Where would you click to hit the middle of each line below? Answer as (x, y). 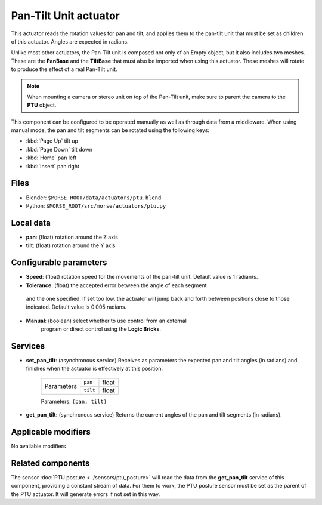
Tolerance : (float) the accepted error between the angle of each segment (116, 285)
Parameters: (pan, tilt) (74, 401)
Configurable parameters (59, 263)
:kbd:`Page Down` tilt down (59, 149)
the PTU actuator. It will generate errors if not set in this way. (86, 494)
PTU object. (42, 105)
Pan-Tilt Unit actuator (66, 16)
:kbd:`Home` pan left (51, 158)
